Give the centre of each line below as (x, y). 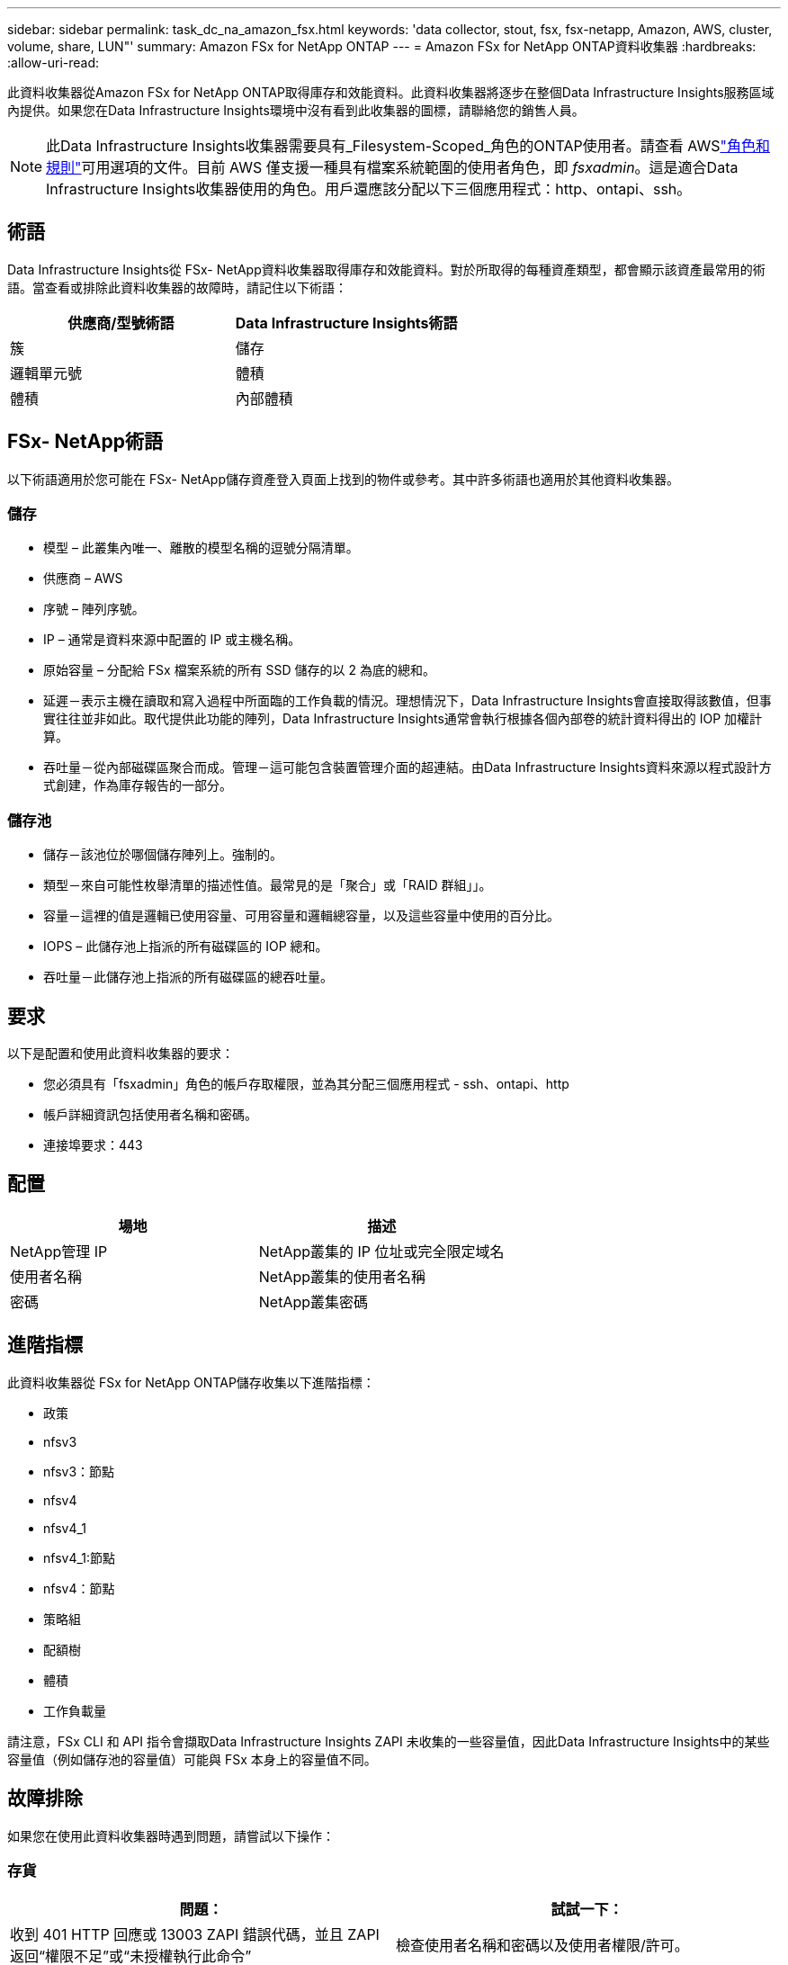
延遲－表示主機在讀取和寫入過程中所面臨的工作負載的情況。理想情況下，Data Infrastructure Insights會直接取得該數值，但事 (407, 701)
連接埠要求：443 (93, 1145)
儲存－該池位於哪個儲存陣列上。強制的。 (163, 855)
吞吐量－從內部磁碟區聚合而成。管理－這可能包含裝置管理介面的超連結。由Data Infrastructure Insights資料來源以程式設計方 (407, 767)
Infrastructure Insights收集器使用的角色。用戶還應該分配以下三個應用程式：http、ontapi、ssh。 (369, 189)
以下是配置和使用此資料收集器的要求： (121, 1054)
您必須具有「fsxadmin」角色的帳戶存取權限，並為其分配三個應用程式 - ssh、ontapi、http (306, 1084)
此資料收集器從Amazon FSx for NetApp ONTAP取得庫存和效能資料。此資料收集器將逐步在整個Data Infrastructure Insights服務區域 (391, 92)
